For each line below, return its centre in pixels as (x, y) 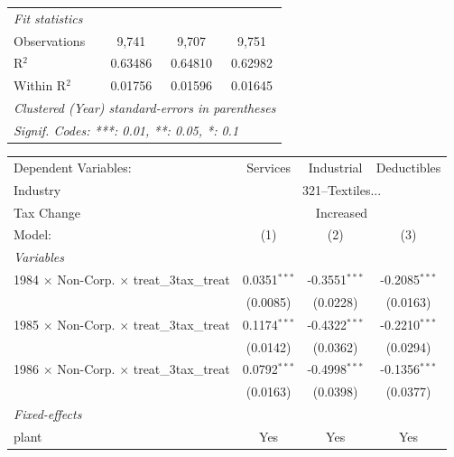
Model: (33, 234)
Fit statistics (48, 18)
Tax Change (47, 212)
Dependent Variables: (73, 167)
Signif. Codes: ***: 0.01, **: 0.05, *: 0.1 (126, 130)
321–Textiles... (342, 189)
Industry (37, 189)
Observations (50, 40)
